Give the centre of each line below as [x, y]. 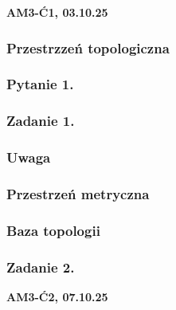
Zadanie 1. [41, 121]
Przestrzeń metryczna [78, 193]
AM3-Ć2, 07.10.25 [57, 296]
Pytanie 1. [40, 84]
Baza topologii [53, 230]
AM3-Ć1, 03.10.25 [57, 12]
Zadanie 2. [41, 267]
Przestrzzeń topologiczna [88, 47]
